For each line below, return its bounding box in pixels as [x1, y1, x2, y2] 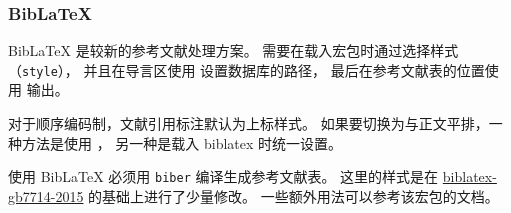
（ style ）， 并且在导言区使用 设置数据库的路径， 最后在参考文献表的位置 [8, 59, 485, 80]
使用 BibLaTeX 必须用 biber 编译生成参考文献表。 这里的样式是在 [8, 166, 439, 187]
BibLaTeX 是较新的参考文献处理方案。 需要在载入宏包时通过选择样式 [8, 40, 459, 61]
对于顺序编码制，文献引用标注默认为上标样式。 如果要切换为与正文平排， [8, 113, 489, 134]
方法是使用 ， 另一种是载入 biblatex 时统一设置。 [21, 132, 343, 153]
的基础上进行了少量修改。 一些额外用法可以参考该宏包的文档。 [88, 185, 499, 206]
